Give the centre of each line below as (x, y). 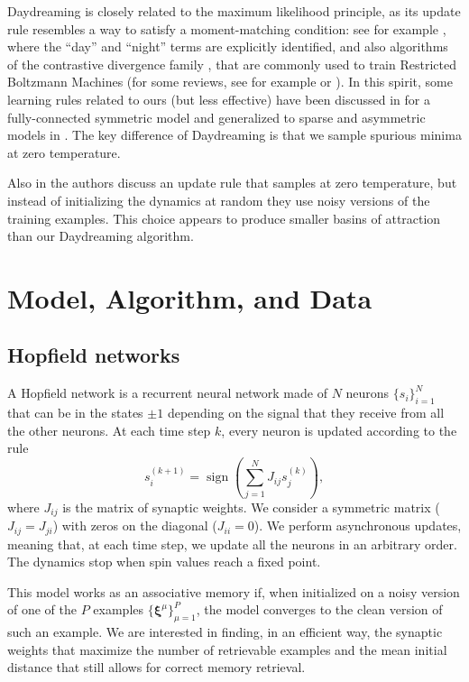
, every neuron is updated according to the (339, 430)
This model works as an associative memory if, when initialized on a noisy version (234, 591)
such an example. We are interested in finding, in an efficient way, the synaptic (225, 632)
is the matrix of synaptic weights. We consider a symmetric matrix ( (251, 507)
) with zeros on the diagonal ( (135, 525)
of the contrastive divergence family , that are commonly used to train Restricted (232, 64)
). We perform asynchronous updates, (358, 525)
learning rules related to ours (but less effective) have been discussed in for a (219, 99)
